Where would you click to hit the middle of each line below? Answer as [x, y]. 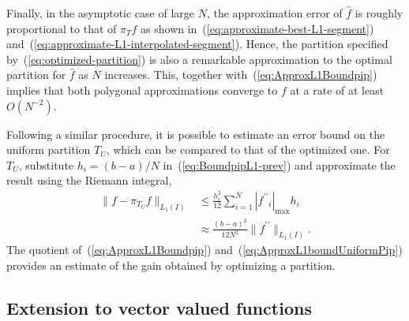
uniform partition [49, 149]
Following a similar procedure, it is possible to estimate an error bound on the [196, 134]
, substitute [46, 164]
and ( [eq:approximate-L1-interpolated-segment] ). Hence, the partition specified [197, 44]
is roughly [379, 13]
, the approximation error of [274, 13]
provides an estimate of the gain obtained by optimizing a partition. [171, 265]
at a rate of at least [337, 90]
